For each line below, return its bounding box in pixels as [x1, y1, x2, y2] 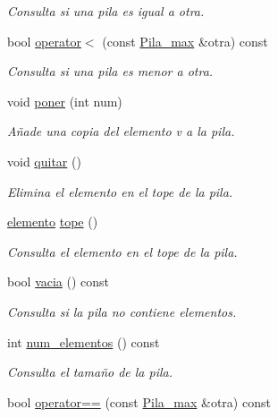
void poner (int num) [7, 91, 122, 110]
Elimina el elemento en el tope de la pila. [7, 182, 233, 200]
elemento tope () [7, 212, 98, 231]
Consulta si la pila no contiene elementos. [7, 302, 237, 320]
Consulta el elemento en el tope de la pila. [7, 242, 238, 260]
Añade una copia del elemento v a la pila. [7, 122, 235, 141]
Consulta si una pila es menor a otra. [7, 62, 214, 81]
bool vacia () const [7, 272, 110, 291]
